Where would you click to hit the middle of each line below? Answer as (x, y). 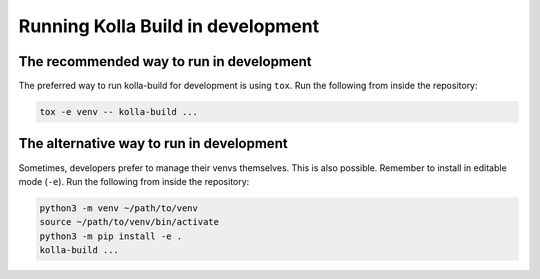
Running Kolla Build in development (169, 26)
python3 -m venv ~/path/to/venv (119, 208)
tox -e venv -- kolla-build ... (119, 112)
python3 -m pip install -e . (111, 236)
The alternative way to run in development (153, 143)
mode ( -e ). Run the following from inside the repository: (134, 181)
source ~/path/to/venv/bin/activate (129, 222)
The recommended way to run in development (165, 61)
